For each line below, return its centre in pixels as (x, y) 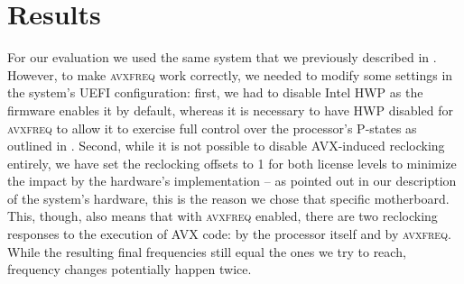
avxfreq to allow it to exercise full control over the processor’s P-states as (212, 128)
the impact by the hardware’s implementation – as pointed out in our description (232, 181)
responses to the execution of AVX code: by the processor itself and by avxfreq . (229, 234)
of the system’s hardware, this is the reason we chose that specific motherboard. (228, 198)
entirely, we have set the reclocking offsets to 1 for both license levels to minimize (232, 163)
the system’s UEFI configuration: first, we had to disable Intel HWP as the (215, 92)
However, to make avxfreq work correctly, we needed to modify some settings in (230, 74)
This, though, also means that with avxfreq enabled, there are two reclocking (223, 216)
